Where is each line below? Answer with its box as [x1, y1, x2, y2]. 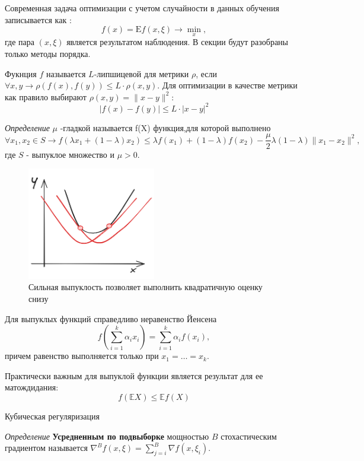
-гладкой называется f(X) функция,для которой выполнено [60, 121, 271, 133]
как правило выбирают [5, 90, 87, 103]
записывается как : [5, 13, 72, 26]
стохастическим [221, 430, 277, 442]
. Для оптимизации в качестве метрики [157, 79, 298, 91]
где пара [5, 36, 34, 48]
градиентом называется [5, 441, 88, 454]
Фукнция [5, 67, 37, 80]
